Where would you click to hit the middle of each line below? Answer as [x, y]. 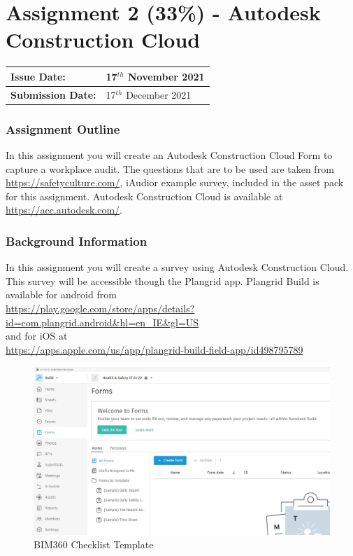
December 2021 [159, 94]
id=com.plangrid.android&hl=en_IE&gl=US [102, 322]
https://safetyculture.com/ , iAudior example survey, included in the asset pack [175, 182]
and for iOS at [37, 336]
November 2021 [166, 76]
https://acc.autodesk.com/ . [64, 210]
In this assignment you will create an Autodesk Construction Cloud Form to [169, 154]
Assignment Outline [63, 128]
